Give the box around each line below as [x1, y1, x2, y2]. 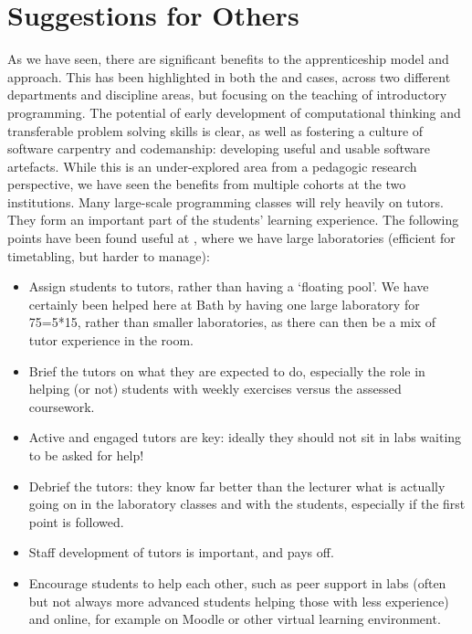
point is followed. [28, 512, 124, 531]
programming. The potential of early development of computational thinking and [7, 102, 461, 122]
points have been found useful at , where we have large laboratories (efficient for [7, 228, 456, 248]
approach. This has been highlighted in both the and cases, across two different [7, 67, 451, 86]
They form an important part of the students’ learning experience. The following [7, 210, 459, 229]
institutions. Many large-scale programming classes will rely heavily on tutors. [7, 192, 444, 211]
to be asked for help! [28, 446, 144, 464]
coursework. [28, 396, 95, 416]
